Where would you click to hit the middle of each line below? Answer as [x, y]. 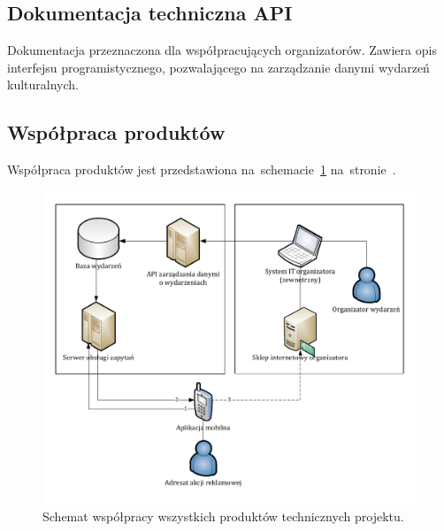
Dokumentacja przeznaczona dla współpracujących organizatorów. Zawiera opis [222, 50]
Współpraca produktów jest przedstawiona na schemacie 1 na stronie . [202, 169]
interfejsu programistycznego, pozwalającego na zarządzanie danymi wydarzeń [218, 67]
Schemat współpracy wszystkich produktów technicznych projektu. [223, 516]
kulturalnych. [43, 85]
